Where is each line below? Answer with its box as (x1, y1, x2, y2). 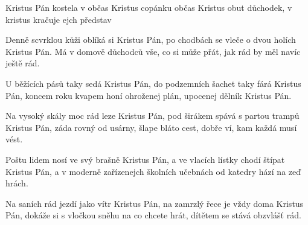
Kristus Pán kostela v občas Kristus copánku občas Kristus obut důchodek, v (5, 1, 292, 13)
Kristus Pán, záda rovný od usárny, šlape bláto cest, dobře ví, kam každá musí (5, 121, 297, 133)
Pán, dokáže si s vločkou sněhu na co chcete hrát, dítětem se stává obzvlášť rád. (5, 209, 301, 221)
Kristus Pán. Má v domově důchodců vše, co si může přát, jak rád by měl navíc (5, 45, 301, 57)
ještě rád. (5, 57, 40, 69)
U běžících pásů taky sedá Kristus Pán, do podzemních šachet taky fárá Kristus (5, 77, 301, 89)
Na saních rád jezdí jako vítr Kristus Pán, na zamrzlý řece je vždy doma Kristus (5, 197, 304, 209)
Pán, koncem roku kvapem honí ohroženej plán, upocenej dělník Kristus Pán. (5, 89, 292, 101)
